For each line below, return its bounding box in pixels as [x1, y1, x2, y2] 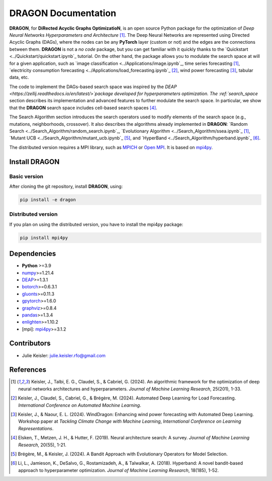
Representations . [18, 425, 54, 431]
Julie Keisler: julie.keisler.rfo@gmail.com [22, 352, 106, 358]
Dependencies [9, 250, 56, 258]
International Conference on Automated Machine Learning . [18, 402, 142, 408]
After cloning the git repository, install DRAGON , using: [9, 183, 123, 189]
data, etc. [9, 74, 29, 81]
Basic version [9, 173, 44, 180]
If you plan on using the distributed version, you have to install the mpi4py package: [9, 221, 183, 227]
